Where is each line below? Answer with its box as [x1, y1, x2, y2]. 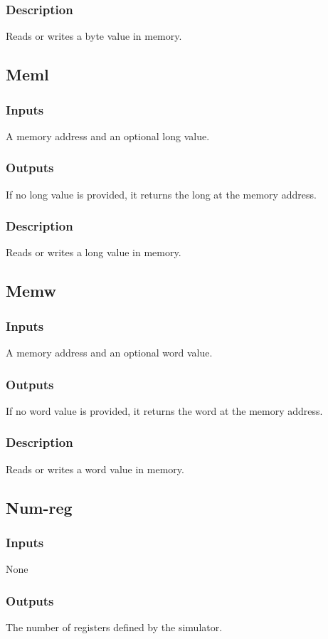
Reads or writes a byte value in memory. [6, 28, 182, 43]
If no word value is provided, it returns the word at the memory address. [6, 403, 323, 418]
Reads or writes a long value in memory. [6, 245, 181, 260]
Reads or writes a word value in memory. [6, 461, 184, 476]
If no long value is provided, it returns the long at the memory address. [6, 186, 317, 201]
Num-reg [6, 496, 73, 518]
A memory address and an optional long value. [6, 128, 210, 143]
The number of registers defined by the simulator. [6, 620, 223, 635]
